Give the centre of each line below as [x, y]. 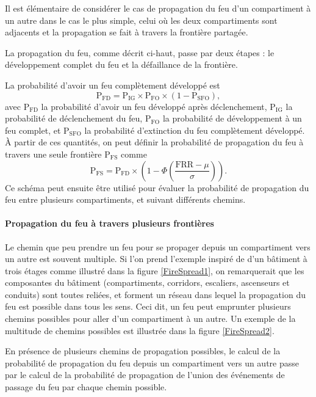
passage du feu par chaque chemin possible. [86, 387]
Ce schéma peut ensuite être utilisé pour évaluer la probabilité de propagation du [157, 187]
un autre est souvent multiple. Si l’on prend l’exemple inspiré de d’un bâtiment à [156, 259]
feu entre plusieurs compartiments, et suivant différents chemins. [125, 199]
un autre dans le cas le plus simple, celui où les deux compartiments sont [141, 20]
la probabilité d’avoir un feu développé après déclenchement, [154, 106]
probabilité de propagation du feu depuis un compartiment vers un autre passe [152, 362]
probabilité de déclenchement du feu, [74, 118]
